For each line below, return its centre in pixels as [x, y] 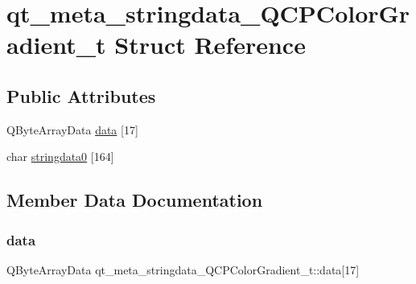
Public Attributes [81, 95]
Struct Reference [210, 45]
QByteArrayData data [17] [72, 129]
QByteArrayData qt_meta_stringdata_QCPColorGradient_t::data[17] [183, 269]
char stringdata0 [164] [60, 156]
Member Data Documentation [135, 200]
